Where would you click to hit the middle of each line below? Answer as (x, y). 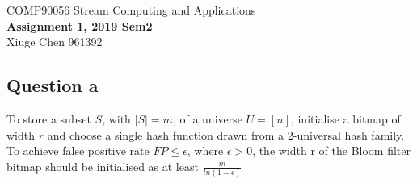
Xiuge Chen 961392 (55, 42)
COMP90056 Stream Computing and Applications (131, 10)
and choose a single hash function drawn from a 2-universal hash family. (226, 134)
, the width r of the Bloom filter (332, 151)
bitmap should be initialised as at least (103, 166)
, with (116, 118)
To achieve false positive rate (78, 151)
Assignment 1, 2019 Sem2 (80, 25)
